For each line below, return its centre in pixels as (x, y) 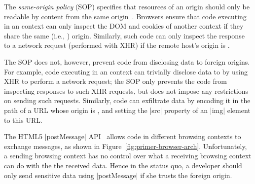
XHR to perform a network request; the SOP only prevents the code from (115, 81)
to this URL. (23, 120)
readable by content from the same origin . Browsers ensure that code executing (125, 16)
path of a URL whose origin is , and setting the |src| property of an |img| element (127, 110)
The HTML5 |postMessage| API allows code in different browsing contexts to (123, 136)
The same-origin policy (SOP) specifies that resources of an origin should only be (127, 6)
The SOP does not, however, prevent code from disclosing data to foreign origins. (127, 61)
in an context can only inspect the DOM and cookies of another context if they (124, 26)
